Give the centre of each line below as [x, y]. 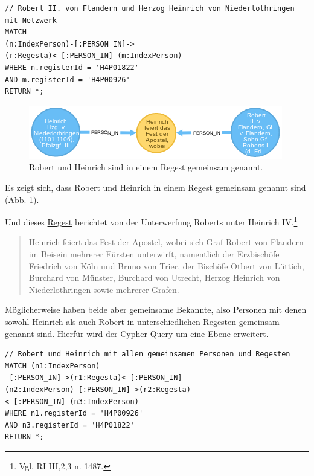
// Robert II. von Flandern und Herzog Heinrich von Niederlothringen [150, 8]
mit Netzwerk [31, 20]
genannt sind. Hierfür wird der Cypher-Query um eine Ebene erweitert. [137, 333]
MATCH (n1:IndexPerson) [53, 366]
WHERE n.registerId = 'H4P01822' [72, 67]
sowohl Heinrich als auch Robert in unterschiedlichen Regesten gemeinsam [142, 321]
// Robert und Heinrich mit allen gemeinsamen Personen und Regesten [148, 354]
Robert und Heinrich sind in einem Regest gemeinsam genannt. [146, 167]
